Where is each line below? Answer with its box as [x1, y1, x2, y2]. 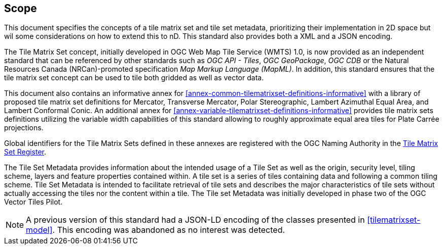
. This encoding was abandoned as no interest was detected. [52, 225, 285, 235]
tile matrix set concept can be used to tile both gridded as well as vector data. [4, 73, 264, 82]
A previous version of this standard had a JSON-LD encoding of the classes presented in [26, 215, 365, 225]
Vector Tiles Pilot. [4, 197, 63, 207]
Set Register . [4, 147, 47, 157]
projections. [4, 123, 44, 132]
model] [26, 225, 53, 235]
